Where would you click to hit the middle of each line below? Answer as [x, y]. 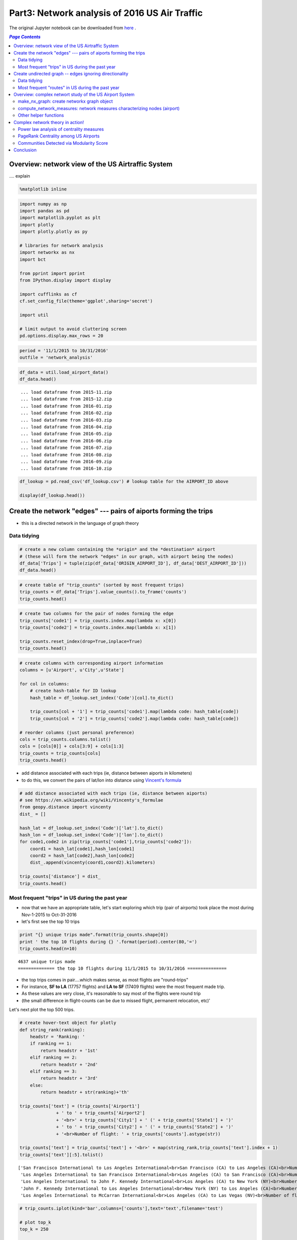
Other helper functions [41, 115]
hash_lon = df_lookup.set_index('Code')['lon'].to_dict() [91, 835]
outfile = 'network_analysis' [56, 358]
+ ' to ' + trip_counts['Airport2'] [101, 1113]
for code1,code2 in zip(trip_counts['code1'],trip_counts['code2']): [106, 842]
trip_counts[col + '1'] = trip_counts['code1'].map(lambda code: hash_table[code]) [134, 712]
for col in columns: [44, 684]
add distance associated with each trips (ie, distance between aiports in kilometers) [107, 773]
